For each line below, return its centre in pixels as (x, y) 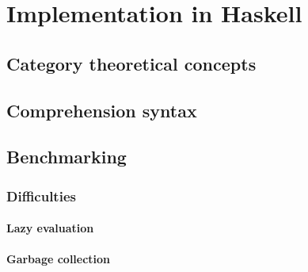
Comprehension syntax (102, 110)
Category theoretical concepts (131, 63)
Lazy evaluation (50, 228)
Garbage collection (59, 259)
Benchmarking (67, 157)
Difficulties (41, 195)
